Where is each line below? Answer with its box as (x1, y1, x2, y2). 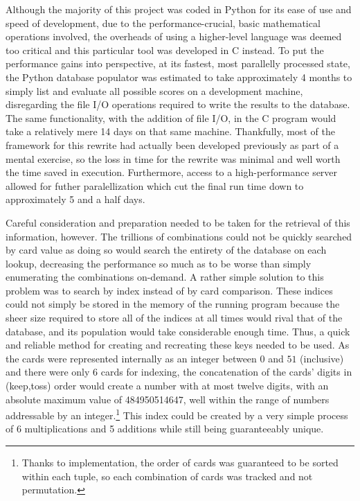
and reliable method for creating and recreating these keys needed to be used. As (6, 337, 350, 352)
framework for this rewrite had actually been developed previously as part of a (6, 137, 339, 152)
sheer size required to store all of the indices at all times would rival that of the (6, 310, 343, 325)
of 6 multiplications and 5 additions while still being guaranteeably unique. (6, 421, 324, 436)
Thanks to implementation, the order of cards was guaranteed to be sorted (21, 455, 339, 470)
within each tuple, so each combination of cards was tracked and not (21, 468, 313, 483)
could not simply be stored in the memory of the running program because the (6, 297, 340, 311)
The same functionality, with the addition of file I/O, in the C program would (6, 110, 336, 125)
